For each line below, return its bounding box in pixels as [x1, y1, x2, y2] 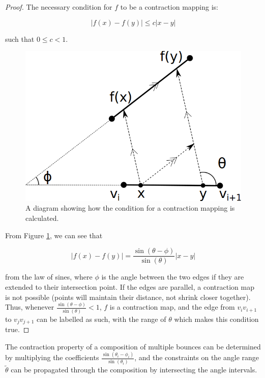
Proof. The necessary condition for [5, 2, 112, 12]
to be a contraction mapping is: [120, 2, 219, 12]
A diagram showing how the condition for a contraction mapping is [25, 203, 235, 213]
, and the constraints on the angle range [134, 352, 259, 363]
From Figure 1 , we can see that [5, 230, 103, 240]
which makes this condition [174, 313, 259, 324]
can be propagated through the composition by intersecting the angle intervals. [11, 364, 257, 375]
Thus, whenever [5, 301, 54, 312]
